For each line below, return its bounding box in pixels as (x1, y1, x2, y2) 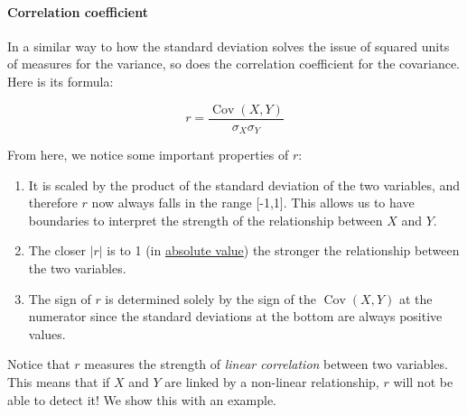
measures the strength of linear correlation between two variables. (84, 355, 448, 373)
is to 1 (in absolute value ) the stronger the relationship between (107, 241, 460, 260)
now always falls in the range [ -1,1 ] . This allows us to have (91, 193, 415, 212)
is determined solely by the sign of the (105, 289, 316, 308)
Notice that (7, 355, 70, 373)
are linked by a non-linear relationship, (164, 373, 379, 392)
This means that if (7, 373, 110, 392)
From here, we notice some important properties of (7, 145, 289, 164)
